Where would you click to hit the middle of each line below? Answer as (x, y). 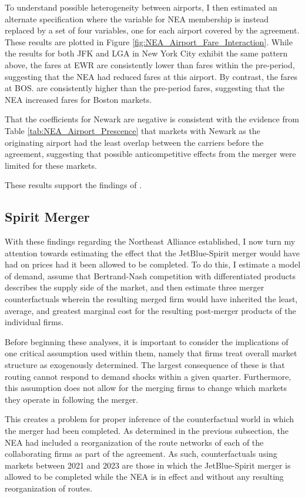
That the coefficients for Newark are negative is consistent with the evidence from (152, 119)
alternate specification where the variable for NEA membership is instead (137, 19)
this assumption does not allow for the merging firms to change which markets (146, 388)
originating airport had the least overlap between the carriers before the (134, 142)
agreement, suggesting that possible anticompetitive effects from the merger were (150, 154)
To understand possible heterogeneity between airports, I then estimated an (141, 7)
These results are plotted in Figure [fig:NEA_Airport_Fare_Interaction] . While (149, 41)
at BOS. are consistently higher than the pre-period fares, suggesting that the (145, 88)
